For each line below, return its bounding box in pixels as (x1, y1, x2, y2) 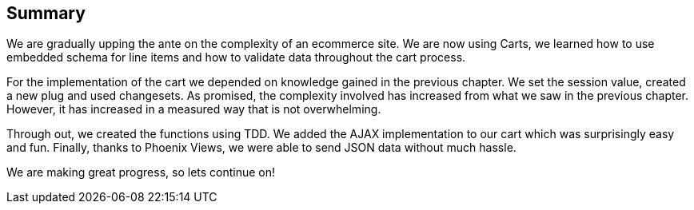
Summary (6, 3, 86, 23)
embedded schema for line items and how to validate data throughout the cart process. (6, 50, 466, 65)
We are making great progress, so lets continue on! (6, 165, 276, 180)
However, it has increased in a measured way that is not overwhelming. (6, 102, 381, 117)
